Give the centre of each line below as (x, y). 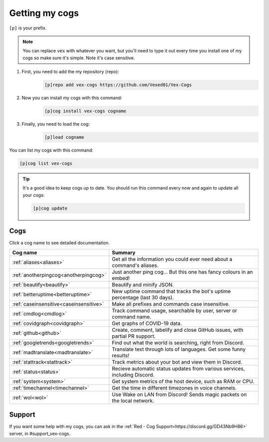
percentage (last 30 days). (143, 297)
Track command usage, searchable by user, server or (175, 310)
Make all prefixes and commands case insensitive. (171, 304)
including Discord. (133, 375)
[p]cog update (50, 208)
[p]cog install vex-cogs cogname (85, 111)
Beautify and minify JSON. (143, 284)
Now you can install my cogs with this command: (72, 98)
